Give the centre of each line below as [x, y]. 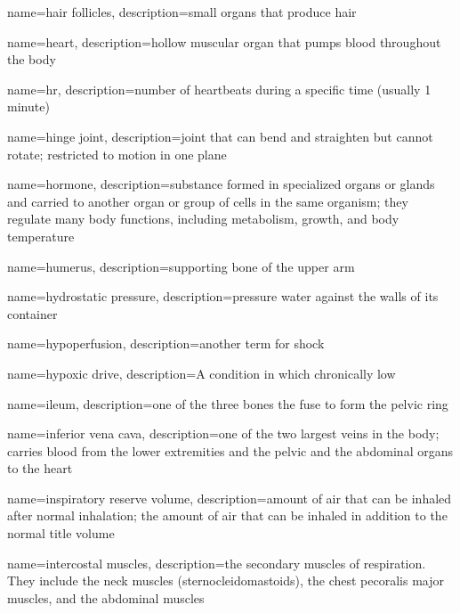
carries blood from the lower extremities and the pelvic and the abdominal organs [230, 450]
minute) [28, 106]
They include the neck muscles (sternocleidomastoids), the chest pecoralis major [226, 580]
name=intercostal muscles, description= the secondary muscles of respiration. [217, 563]
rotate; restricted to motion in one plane [117, 154]
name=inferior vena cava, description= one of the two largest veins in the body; [223, 433]
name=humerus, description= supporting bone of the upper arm [181, 266]
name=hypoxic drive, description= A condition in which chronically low [202, 373]
